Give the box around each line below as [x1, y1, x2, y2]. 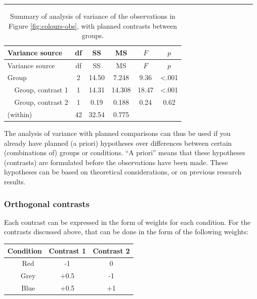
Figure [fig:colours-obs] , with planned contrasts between [8, 20, 177, 31]
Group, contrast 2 [14, 97, 68, 107]
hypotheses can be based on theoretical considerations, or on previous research [4, 167, 242, 177]
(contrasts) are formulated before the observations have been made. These [4, 157, 228, 167]
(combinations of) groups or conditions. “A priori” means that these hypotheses [4, 147, 245, 158]
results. [4, 176, 26, 187]
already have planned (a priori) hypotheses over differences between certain [4, 137, 232, 148]
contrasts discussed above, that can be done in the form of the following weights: [4, 226, 249, 237]
